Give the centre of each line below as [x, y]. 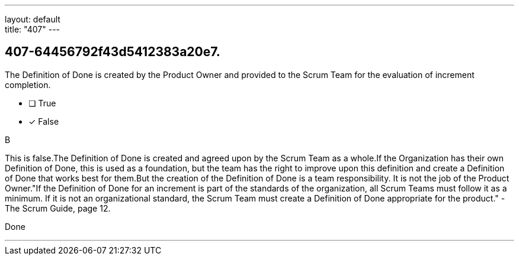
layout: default [33, 19]
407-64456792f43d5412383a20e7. [113, 52]
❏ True [42, 103]
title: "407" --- [33, 29]
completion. [28, 84]
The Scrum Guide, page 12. [58, 208]
